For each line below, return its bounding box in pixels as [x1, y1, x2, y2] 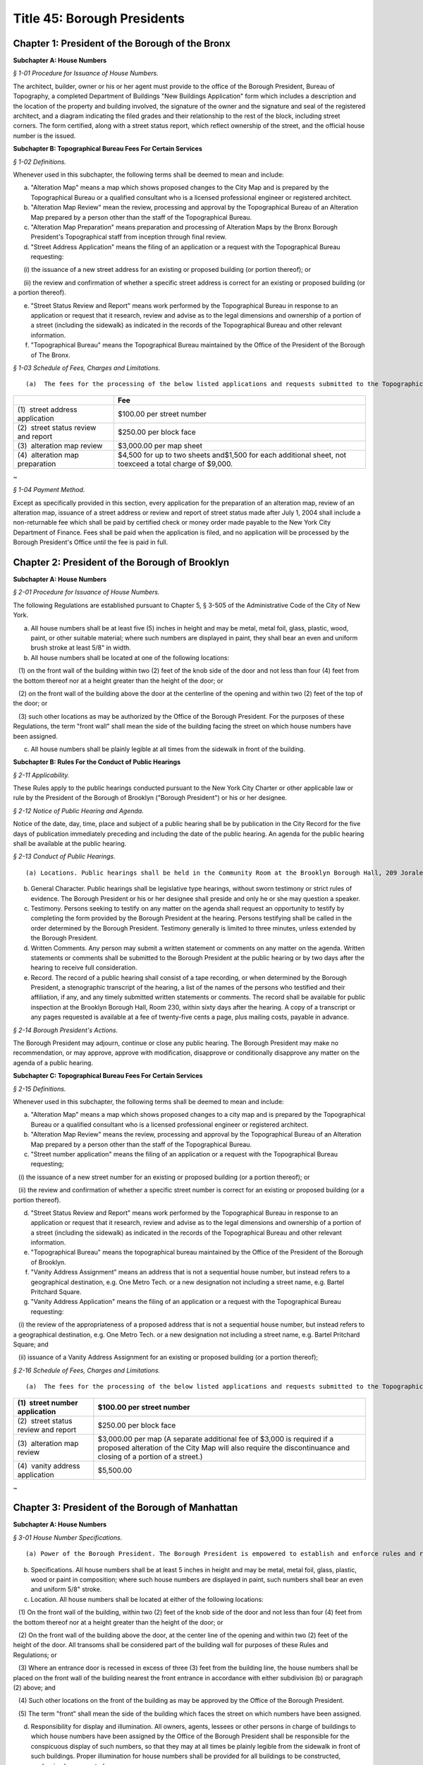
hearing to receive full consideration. [30, 964, 137, 972]
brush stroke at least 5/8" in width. [30, 643, 132, 652]
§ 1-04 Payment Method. [13, 486, 85, 494]
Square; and [13, 1340, 49, 1348]
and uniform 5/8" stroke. [30, 1585, 102, 1593]
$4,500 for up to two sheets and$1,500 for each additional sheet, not [117, 450, 347, 460]
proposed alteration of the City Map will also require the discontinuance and [97, 1442, 350, 1452]
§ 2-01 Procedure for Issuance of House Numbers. [13, 588, 160, 597]
